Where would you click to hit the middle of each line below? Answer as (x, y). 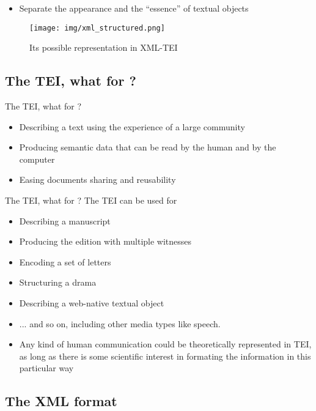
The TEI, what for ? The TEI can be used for (91, 200)
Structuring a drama (58, 282)
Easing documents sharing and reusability (97, 180)
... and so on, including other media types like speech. (120, 323)
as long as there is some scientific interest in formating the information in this (165, 356)
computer (37, 159)
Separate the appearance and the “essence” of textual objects (134, 8)
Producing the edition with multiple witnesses (105, 241)
